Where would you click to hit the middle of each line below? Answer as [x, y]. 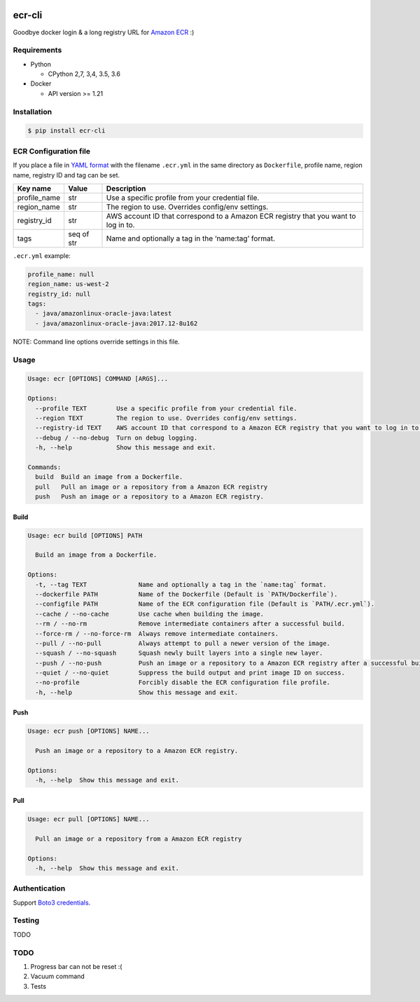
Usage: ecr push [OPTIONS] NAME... [89, 731]
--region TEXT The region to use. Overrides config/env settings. [166, 418]
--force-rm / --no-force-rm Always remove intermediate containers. [157, 634]
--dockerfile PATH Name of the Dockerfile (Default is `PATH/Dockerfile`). [187, 594]
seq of [78, 233]
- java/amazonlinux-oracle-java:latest [104, 313]
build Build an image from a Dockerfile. [109, 477]
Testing [26, 921]
